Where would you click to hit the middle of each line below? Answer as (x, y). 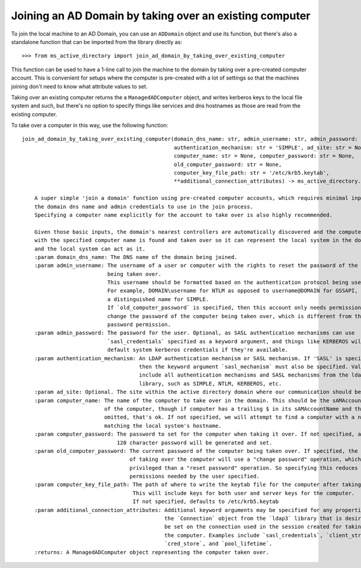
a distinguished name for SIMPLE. (158, 299)
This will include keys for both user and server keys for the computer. (244, 493)
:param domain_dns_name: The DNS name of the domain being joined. (136, 257)
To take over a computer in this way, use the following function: (90, 125)
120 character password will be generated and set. (194, 442)
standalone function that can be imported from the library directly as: (97, 42)
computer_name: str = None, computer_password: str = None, (264, 156)
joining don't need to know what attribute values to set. (79, 86)
